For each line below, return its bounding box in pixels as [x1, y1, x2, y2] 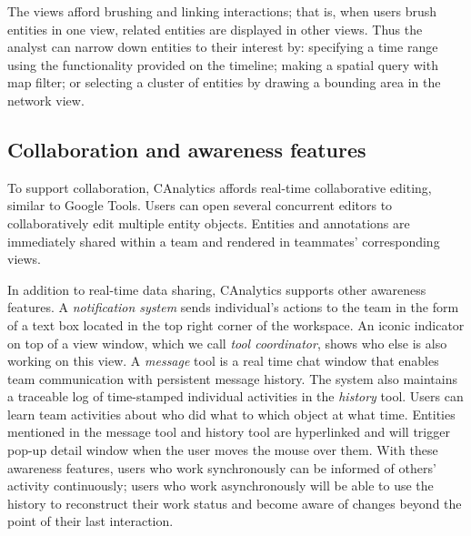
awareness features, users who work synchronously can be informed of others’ [7, 458, 436, 477]
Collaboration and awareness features [7, 135, 366, 163]
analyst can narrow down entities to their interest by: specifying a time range [7, 37, 438, 56]
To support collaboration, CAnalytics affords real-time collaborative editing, [7, 177, 432, 197]
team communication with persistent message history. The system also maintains [7, 369, 457, 388]
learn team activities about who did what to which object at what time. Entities [7, 404, 456, 423]
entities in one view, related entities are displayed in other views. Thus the [7, 19, 423, 38]
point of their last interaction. [7, 511, 174, 531]
